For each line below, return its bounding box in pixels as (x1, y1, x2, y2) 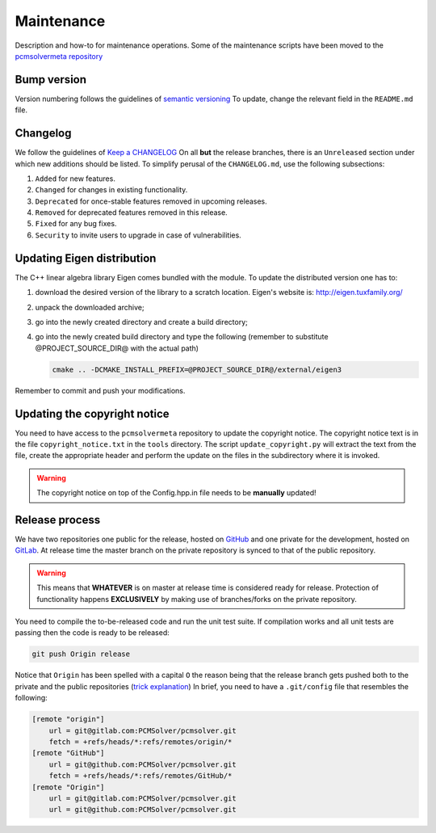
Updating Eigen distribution (15, 251, 157, 265)
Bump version (15, 73, 87, 86)
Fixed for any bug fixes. (35, 219, 117, 229)
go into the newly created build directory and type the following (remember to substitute (35, 332, 329, 342)
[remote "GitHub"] (31, 748, 105, 758)
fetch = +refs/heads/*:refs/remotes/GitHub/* (48, 772, 233, 780)
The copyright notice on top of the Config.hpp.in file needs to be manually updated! (36, 488, 317, 498)
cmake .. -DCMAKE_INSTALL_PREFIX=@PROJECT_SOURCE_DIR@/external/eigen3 (52, 364, 342, 374)
